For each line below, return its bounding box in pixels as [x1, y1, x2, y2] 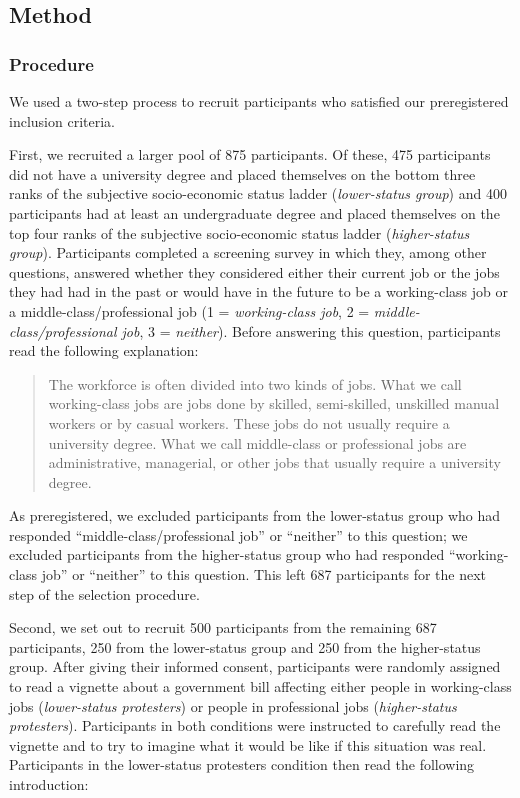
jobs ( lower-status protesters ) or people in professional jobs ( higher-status [9, 695, 457, 716]
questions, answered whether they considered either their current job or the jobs [9, 261, 500, 282]
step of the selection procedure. [9, 583, 200, 604]
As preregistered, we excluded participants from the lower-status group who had [9, 505, 501, 526]
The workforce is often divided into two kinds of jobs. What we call [48, 373, 462, 394]
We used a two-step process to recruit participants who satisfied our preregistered [9, 91, 509, 111]
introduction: [9, 774, 89, 794]
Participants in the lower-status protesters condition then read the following [9, 754, 475, 775]
